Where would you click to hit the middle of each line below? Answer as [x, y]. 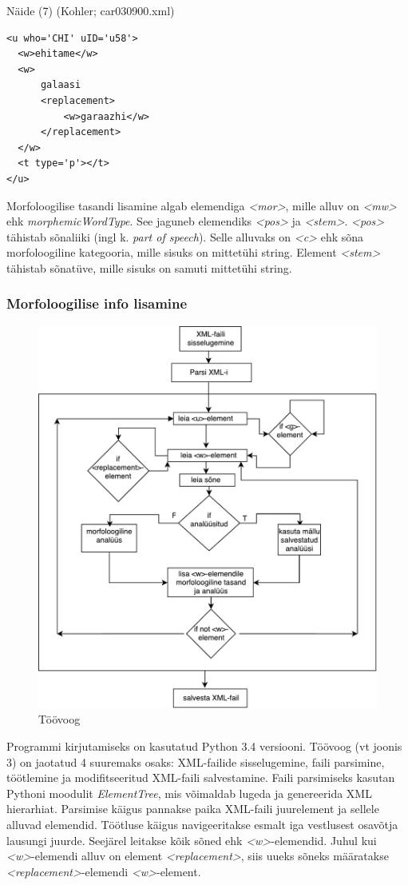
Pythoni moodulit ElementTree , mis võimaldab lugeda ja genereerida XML [189, 793]
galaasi [61, 85]
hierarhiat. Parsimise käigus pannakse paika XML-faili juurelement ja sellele [193, 809]
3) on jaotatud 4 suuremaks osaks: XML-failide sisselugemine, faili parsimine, [196, 761]
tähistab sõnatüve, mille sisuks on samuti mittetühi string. [149, 267]
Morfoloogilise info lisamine [97, 303]
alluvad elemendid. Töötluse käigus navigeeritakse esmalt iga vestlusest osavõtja [202, 825]
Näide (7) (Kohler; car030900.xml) [91, 10]
